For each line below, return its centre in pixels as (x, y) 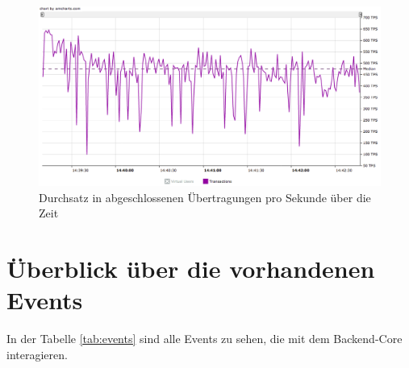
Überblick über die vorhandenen (191, 269)
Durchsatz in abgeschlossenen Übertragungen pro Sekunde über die (205, 197)
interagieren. (37, 354)
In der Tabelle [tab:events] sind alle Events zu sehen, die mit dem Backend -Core (204, 339)
